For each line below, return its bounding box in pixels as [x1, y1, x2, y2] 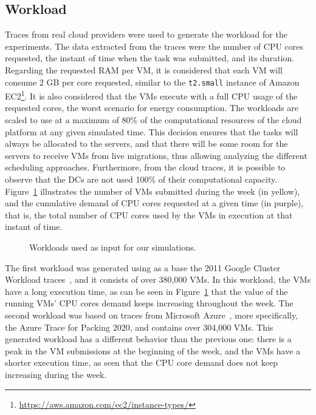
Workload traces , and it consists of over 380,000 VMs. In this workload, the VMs [5, 273, 311, 286]
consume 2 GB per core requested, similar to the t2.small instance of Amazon [5, 75, 300, 88]
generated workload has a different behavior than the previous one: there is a [5, 332, 292, 345]
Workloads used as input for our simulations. [29, 241, 196, 254]
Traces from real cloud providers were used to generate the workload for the [5, 28, 287, 41]
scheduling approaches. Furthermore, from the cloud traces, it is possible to [5, 161, 286, 174]
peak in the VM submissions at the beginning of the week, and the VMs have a [5, 344, 301, 357]
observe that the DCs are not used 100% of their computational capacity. [5, 173, 278, 186]
